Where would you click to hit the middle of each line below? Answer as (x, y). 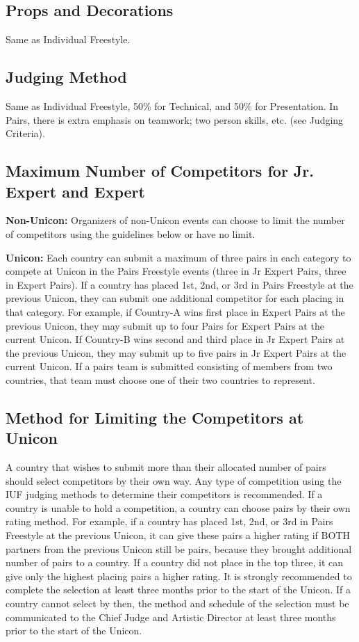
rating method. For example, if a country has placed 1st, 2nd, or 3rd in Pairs (169, 521)
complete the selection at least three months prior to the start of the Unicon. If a (178, 589)
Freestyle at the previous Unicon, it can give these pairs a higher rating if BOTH (178, 535)
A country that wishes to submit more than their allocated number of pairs (166, 467)
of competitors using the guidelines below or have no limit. (131, 233)
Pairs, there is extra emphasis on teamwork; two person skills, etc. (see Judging (175, 119)
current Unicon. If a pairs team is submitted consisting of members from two (169, 366)
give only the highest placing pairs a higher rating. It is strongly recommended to (179, 576)
